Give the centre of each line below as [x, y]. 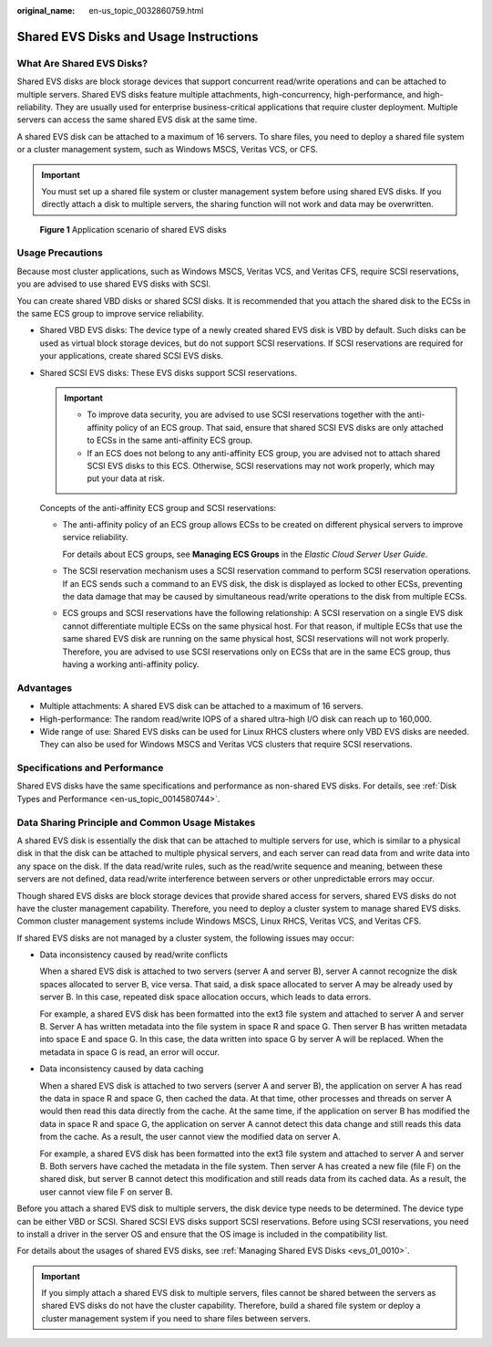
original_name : [46, 10]
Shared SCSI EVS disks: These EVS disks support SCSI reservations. [169, 372]
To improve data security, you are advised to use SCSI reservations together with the [246, 414]
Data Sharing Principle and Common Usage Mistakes [136, 822]
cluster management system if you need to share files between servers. [176, 1318]
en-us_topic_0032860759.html [146, 10]
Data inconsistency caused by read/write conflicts [133, 955]
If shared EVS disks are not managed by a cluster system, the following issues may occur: [185, 938]
